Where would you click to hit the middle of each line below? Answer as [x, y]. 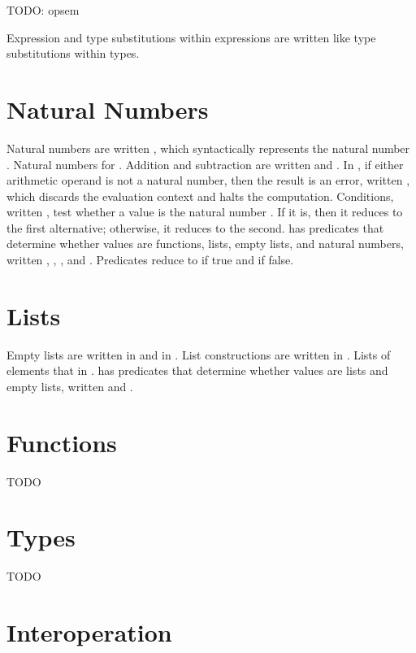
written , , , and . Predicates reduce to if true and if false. [150, 260]
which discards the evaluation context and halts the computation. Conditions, [200, 196]
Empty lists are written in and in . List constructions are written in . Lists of [199, 354]
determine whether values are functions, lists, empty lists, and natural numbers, [205, 244]
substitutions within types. [73, 53]
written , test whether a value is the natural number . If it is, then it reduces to [205, 212]
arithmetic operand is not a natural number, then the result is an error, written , [208, 180]
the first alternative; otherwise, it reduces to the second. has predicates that [195, 227]
